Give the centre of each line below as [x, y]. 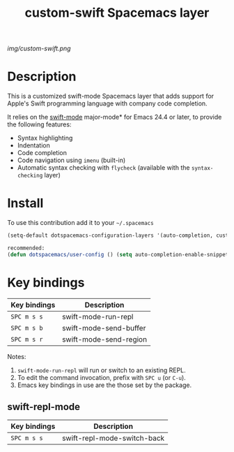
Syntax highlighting [45, 138]
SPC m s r [27, 339]
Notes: [17, 356]
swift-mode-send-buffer [104, 328]
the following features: [39, 124]
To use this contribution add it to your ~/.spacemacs [81, 223]
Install [25, 203]
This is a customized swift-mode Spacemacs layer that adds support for [111, 96]
